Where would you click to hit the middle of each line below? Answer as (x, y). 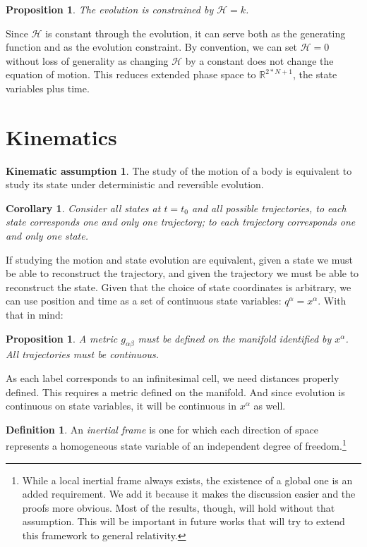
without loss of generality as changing (87, 60)
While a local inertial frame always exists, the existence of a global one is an (187, 480)
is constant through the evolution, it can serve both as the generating (195, 33)
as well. (270, 406)
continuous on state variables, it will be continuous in (121, 406)
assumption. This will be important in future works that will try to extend (183, 521)
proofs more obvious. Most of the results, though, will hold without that (179, 507)
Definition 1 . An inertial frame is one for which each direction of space (162, 429)
